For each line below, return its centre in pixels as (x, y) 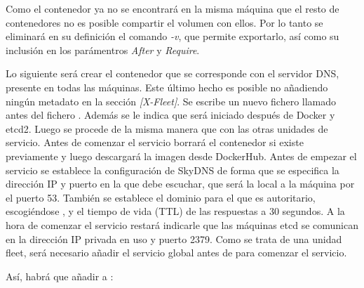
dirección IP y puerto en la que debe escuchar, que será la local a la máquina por (180, 184)
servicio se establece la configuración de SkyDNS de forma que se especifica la (173, 170)
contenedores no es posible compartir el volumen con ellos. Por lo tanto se (164, 22)
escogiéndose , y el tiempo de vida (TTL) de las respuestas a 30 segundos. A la (175, 211)
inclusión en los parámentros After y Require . (103, 50)
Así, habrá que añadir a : (60, 276)
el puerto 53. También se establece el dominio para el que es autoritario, (161, 197)
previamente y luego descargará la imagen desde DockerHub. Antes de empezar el (181, 156)
